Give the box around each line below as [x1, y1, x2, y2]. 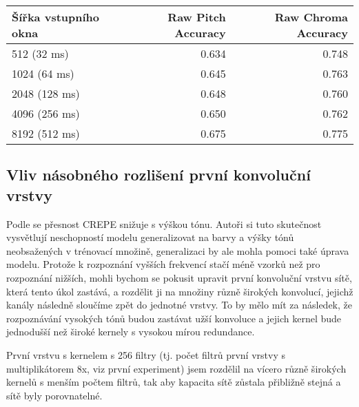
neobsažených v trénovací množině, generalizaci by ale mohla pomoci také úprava [6, 243, 349, 258]
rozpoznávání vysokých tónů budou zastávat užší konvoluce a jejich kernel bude [6, 311, 342, 325]
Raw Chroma [274, 9, 348, 25]
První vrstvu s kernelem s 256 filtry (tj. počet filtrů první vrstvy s [6, 347, 285, 362]
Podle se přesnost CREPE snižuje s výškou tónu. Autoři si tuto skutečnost [6, 216, 322, 231]
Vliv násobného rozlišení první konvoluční [6, 164, 311, 185]
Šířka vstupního [12, 9, 100, 25]
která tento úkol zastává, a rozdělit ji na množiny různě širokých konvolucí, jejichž [6, 284, 353, 298]
